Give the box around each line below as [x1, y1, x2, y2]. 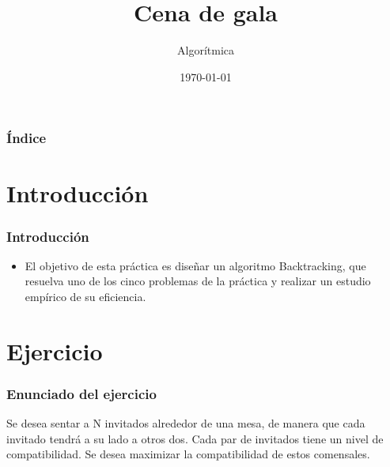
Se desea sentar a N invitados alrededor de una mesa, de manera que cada [6, 415, 365, 431]
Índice [6, 128, 47, 148]
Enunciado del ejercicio [6, 383, 157, 403]
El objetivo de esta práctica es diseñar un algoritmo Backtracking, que [25, 257, 366, 273]
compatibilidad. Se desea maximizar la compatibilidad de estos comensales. [6, 446, 370, 462]
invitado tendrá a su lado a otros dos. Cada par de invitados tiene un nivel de [6, 430, 384, 446]
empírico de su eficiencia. [25, 288, 146, 305]
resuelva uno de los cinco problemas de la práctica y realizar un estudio [25, 273, 371, 289]
